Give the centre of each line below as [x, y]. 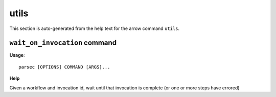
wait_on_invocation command [63, 43]
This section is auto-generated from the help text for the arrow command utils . [95, 28]
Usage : [17, 55]
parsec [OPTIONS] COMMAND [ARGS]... [64, 67]
